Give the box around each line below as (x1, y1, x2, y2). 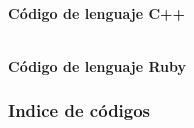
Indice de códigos (8, 98, 151, 123)
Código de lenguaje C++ (8, 2, 186, 23)
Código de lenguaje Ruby (8, 55, 186, 76)
